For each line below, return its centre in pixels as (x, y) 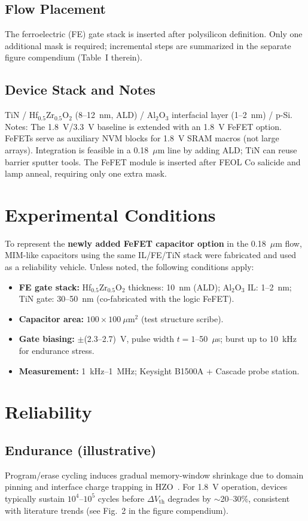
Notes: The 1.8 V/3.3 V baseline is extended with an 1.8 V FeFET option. (143, 126)
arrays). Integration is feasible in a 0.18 (77, 149)
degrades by (189, 498)
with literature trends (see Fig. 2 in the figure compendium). (117, 510)
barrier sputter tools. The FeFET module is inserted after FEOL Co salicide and (153, 161)
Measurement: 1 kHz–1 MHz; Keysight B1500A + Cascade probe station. (159, 370)
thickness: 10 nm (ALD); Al (180, 287)
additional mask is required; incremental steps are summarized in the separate (148, 45)
